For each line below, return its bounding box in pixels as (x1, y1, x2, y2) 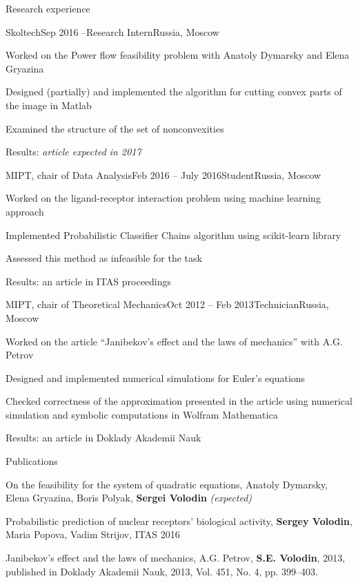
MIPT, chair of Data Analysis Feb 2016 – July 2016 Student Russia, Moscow (6, 167, 321, 182)
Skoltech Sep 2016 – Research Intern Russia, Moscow (6, 24, 219, 39)
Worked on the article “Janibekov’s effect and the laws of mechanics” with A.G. (6, 334, 344, 348)
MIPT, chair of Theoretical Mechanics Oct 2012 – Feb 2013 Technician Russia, (6, 297, 329, 312)
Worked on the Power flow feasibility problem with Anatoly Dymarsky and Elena (6, 48, 350, 62)
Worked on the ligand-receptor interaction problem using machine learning (6, 191, 321, 205)
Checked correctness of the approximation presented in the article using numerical (6, 394, 352, 408)
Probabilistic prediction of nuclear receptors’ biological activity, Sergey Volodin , (6, 513, 352, 528)
